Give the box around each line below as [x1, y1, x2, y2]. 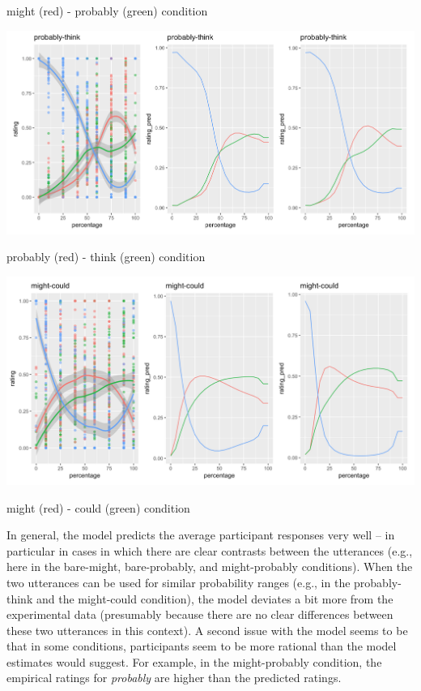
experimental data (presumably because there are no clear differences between [6, 606, 393, 623]
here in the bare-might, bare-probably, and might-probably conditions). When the [6, 558, 413, 575]
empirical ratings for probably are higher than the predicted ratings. [6, 669, 342, 686]
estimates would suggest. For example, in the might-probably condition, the [6, 653, 382, 670]
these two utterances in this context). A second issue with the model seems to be [6, 621, 408, 638]
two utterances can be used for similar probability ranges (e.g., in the [6, 573, 351, 590]
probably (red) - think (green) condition [6, 248, 206, 265]
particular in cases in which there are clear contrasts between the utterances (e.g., [6, 542, 413, 559]
